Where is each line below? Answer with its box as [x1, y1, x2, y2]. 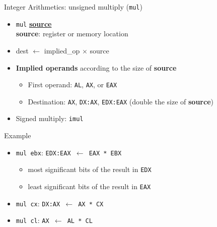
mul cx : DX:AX [16, 198, 60, 208]
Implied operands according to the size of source [16, 62, 177, 73]
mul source [16, 18, 52, 29]
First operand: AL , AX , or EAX [28, 79, 117, 90]
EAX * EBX [89, 149, 122, 157]
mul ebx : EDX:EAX [16, 147, 71, 157]
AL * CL [67, 217, 93, 225]
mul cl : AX [16, 215, 49, 225]
